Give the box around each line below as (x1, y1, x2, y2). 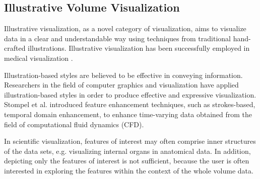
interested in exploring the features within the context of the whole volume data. (4, 165, 253, 175)
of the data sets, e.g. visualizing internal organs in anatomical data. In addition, (4, 145, 251, 156)
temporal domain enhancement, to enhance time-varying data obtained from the (4, 109, 252, 119)
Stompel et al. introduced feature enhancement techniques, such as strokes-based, (4, 99, 255, 110)
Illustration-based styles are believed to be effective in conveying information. (4, 69, 243, 80)
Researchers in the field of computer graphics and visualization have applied (4, 79, 239, 90)
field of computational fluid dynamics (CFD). (4, 119, 144, 129)
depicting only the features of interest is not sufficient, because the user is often (4, 155, 249, 166)
